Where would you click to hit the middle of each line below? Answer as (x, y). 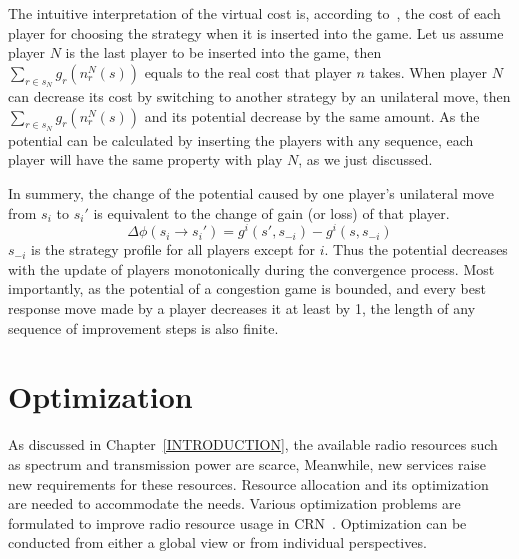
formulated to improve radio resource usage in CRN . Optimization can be (237, 522)
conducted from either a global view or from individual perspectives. (217, 542)
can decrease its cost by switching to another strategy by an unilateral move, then (259, 95)
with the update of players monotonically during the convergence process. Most (251, 268)
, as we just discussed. (365, 159)
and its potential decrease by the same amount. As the (312, 115)
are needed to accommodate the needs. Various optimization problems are (234, 503)
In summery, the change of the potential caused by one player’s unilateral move (251, 192)
